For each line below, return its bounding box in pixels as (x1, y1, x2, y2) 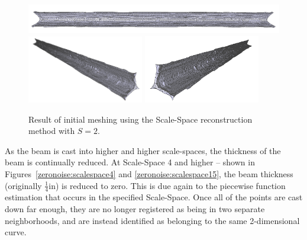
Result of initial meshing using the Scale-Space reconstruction (28, 113, 253, 125)
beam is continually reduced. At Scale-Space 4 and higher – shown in (5, 156, 255, 168)
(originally (5, 179, 42, 191)
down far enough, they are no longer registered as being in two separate (5, 202, 265, 215)
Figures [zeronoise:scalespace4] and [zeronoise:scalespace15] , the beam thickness (5, 167, 293, 180)
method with (28, 124, 75, 137)
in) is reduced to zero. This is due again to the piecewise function (49, 179, 286, 191)
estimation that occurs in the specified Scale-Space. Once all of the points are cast (5, 191, 303, 203)
